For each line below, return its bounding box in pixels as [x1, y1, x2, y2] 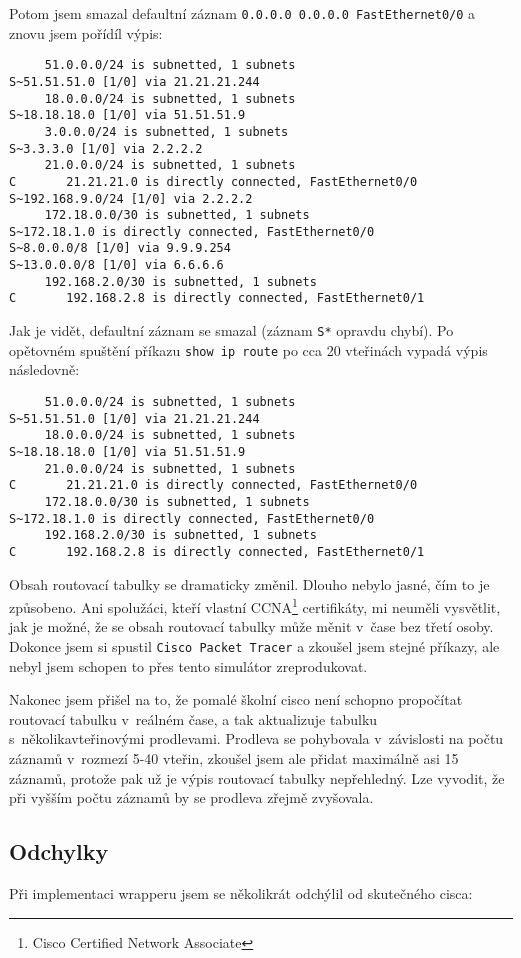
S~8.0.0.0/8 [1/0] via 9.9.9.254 [9, 241, 231, 256]
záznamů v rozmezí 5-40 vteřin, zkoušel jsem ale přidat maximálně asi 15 [9, 748, 459, 769]
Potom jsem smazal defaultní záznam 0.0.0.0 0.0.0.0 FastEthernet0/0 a [9, 3, 476, 23]
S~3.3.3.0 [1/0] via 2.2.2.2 [9, 141, 203, 156]
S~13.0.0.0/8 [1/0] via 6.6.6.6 [9, 258, 224, 273]
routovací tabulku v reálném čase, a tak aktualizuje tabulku [9, 708, 378, 729]
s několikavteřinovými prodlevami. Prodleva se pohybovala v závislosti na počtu [9, 728, 504, 749]
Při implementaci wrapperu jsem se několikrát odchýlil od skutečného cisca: [9, 883, 473, 904]
